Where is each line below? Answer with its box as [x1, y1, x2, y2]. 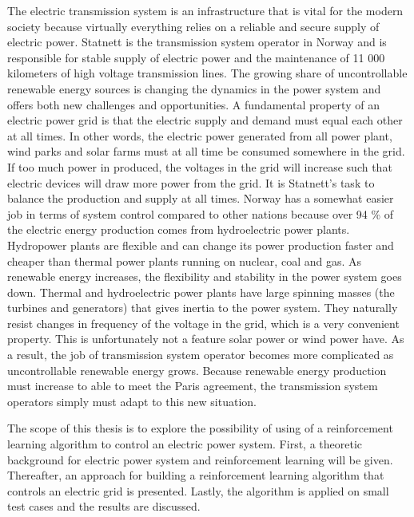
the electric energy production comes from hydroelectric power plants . [7, 221, 350, 238]
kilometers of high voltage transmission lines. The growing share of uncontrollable [7, 65, 408, 81]
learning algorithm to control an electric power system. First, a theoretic [7, 436, 363, 452]
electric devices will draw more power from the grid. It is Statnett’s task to [7, 174, 375, 191]
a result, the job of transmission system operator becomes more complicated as [7, 346, 394, 363]
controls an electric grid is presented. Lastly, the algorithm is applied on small [7, 482, 389, 499]
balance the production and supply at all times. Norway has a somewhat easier [7, 190, 394, 207]
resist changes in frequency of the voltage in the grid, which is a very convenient [7, 314, 400, 331]
